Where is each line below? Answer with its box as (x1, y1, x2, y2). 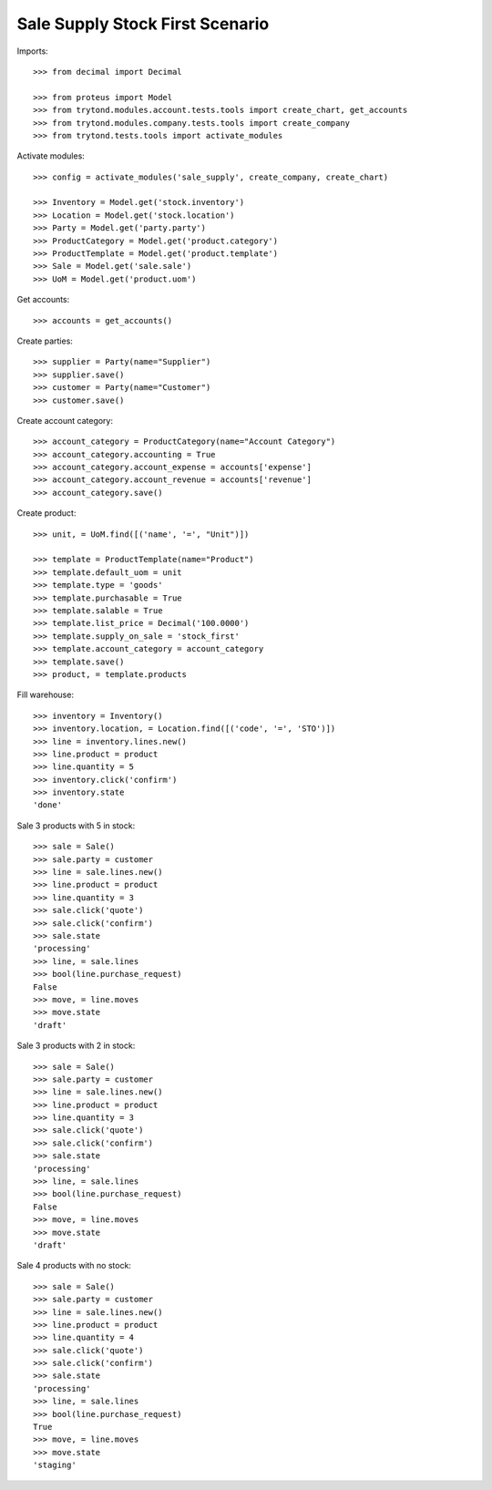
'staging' (33, 1460, 77, 1471)
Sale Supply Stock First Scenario (16, 14, 270, 34)
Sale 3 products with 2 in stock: (16, 1040, 136, 1052)
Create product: (16, 508, 77, 519)
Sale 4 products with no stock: (16, 1260, 132, 1271)
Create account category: (16, 415, 114, 426)
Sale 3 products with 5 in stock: (16, 820, 136, 831)
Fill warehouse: (16, 689, 75, 701)
